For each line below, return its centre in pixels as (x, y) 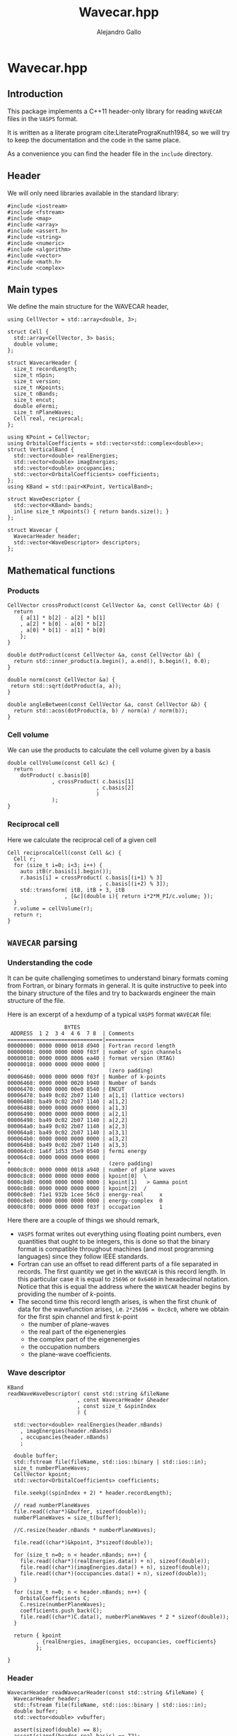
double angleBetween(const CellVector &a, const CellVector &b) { (107, 705)
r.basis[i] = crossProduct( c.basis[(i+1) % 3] (91, 878)
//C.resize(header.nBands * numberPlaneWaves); (85, 1530)
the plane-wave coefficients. (70, 1354)
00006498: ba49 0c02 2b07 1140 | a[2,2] (68, 1121)
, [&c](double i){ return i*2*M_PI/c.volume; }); (139, 896)
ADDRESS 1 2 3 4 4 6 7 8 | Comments (72, 1034)
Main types (33, 289)
